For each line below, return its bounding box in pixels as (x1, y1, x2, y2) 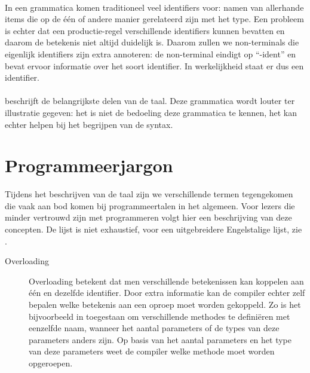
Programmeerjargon (5, 153, 173, 178)
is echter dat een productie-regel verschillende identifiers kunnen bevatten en (5, 24, 285, 36)
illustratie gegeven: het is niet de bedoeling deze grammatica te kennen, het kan (5, 106, 297, 118)
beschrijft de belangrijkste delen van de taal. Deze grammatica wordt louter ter (5, 94, 295, 107)
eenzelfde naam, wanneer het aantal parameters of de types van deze (29, 322, 280, 334)
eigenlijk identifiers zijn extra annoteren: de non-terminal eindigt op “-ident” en (5, 47, 296, 60)
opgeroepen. (29, 356, 73, 369)
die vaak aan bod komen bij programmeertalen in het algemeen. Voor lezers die (5, 199, 295, 212)
